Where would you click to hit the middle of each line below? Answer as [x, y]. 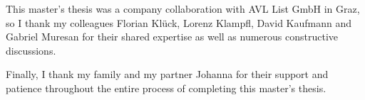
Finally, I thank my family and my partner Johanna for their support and [167, 74]
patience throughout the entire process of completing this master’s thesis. [166, 88]
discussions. [31, 50]
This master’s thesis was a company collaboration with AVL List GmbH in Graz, [183, 9]
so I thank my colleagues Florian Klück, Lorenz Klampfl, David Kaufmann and [179, 22]
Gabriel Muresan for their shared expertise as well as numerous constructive [172, 37]
